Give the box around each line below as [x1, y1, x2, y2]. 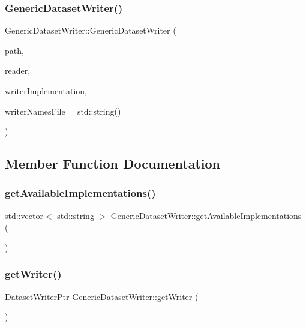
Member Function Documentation [5, 154, 221, 173]
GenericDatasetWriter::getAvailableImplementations [110, 209, 302, 221]
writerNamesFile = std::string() [5, 104, 121, 117]
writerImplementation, [5, 85, 87, 97]
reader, [5, 64, 31, 77]
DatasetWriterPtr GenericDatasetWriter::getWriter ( [5, 290, 199, 302]
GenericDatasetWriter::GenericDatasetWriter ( [5, 24, 176, 37]
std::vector [5, 209, 43, 221]
